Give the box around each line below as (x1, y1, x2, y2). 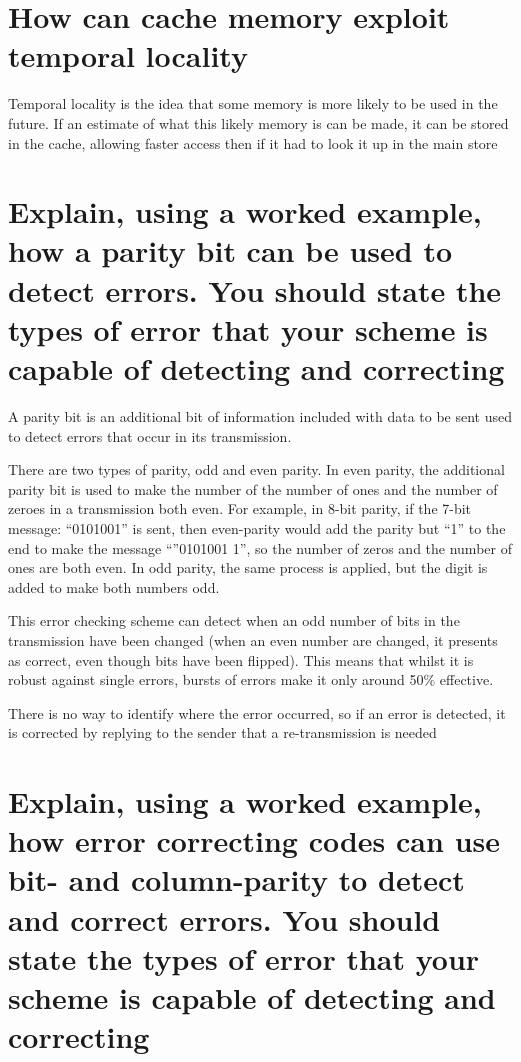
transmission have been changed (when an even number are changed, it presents (8, 629, 498, 650)
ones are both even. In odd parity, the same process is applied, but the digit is (8, 557, 488, 578)
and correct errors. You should (8, 898, 441, 939)
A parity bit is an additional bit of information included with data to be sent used (8, 405, 512, 426)
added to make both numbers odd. (8, 576, 220, 597)
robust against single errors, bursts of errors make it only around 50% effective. (8, 669, 494, 690)
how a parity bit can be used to (8, 230, 453, 271)
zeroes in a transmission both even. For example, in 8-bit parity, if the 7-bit (8, 498, 472, 519)
